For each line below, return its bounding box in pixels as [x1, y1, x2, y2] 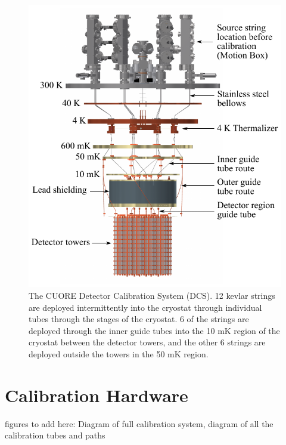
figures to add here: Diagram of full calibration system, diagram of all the [5, 417, 273, 429]
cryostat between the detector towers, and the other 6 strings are [29, 336, 266, 348]
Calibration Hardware [5, 382, 188, 407]
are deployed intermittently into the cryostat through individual [29, 301, 262, 313]
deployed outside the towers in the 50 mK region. [29, 348, 209, 360]
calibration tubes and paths [5, 429, 105, 441]
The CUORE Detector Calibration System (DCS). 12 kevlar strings [29, 289, 275, 302]
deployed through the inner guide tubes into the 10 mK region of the [29, 324, 280, 336]
